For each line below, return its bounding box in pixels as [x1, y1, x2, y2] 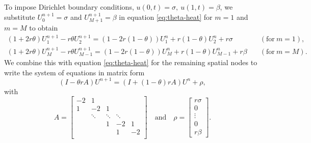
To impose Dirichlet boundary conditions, [4, 2, 134, 12]
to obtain [29, 22, 58, 33]
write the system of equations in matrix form [4, 67, 145, 77]
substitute [4, 11, 35, 22]
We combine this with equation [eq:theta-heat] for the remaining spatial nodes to [4, 57, 257, 68]
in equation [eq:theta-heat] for [119, 11, 213, 22]
